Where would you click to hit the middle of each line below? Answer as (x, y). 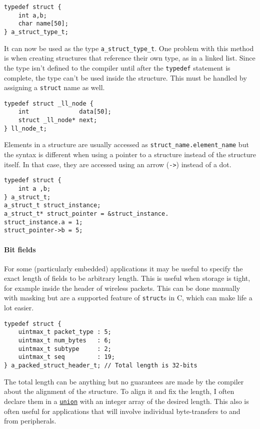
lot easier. (19, 308)
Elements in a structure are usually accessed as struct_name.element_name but (126, 144)
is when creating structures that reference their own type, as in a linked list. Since (130, 58)
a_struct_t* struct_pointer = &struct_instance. (86, 213)
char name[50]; (43, 24)
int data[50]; (65, 112)
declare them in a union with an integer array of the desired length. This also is (126, 401)
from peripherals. (30, 421)
